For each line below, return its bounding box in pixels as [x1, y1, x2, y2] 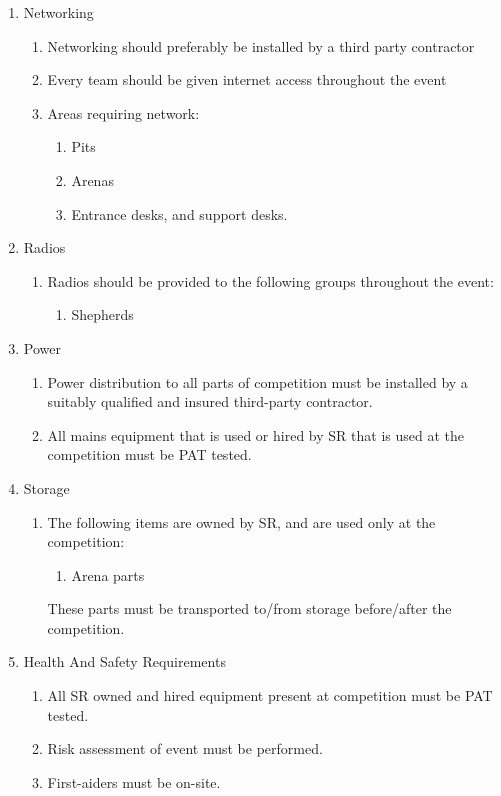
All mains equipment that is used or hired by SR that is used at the [47, 424, 464, 445]
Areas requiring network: [47, 102, 200, 123]
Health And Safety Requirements [23, 651, 226, 672]
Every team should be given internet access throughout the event [47, 69, 447, 90]
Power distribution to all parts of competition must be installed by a [47, 371, 468, 392]
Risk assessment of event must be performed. [47, 738, 323, 759]
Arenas [71, 169, 114, 190]
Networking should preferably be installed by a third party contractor [47, 35, 475, 56]
